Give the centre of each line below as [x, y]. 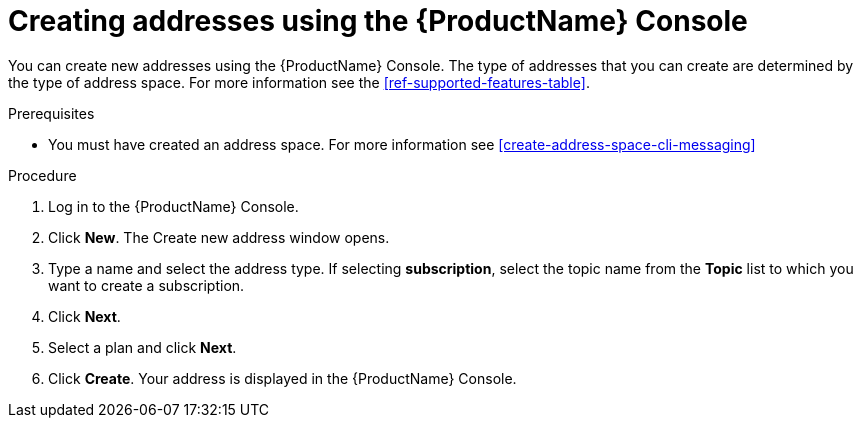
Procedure [42, 175]
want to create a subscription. [146, 285]
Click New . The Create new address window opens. [219, 237]
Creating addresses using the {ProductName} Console [378, 21]
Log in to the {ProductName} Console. [173, 206]
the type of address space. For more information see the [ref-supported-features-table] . [299, 82]
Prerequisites [51, 113]
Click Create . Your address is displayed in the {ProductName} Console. [282, 378]
